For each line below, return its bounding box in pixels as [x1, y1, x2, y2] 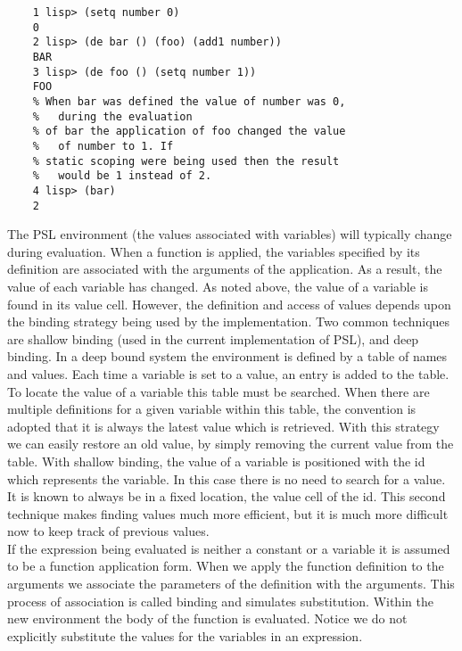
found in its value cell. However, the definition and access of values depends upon [7, 294, 451, 313]
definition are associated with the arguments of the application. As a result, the [7, 260, 442, 278]
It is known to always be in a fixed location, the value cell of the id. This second [7, 487, 446, 506]
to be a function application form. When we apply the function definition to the [7, 556, 444, 575]
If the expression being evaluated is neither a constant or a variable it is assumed [7, 539, 450, 557]
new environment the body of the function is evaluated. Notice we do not [7, 609, 408, 628]
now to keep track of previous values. [7, 522, 210, 540]
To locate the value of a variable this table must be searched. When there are [7, 382, 430, 400]
